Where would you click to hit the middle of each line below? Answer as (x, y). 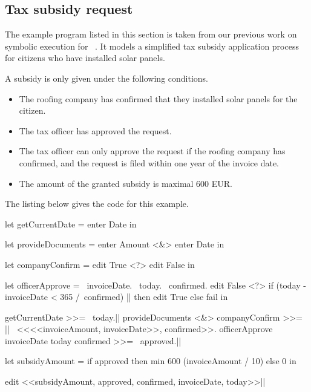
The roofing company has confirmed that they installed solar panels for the (158, 98)
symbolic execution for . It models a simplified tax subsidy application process (152, 46)
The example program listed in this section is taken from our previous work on (151, 34)
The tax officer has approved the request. (95, 130)
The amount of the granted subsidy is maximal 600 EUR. (126, 183)
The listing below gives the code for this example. (97, 204)
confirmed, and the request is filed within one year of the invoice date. (149, 162)
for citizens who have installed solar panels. (85, 58)
